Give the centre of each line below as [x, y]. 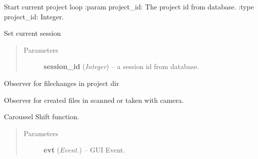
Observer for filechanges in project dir [62, 83]
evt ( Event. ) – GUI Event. [84, 150]
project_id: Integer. [34, 16]
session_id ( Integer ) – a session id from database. [121, 66]
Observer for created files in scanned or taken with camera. [94, 100]
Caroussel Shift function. [42, 117]
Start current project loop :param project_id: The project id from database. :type [129, 6]
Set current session [33, 33]
